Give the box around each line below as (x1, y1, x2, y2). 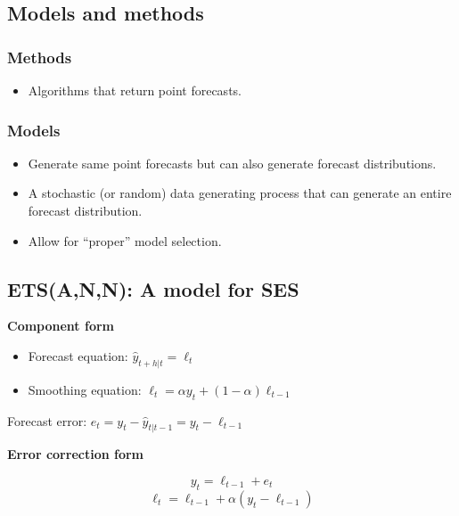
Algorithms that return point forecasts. (28, 81, 242, 99)
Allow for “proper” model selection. (28, 231, 222, 250)
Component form (7, 316, 114, 335)
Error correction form (7, 445, 144, 463)
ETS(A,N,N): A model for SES (7, 274, 299, 302)
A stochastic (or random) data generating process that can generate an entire (28, 184, 452, 202)
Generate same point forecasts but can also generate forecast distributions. (28, 153, 437, 172)
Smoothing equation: (28, 380, 142, 398)
